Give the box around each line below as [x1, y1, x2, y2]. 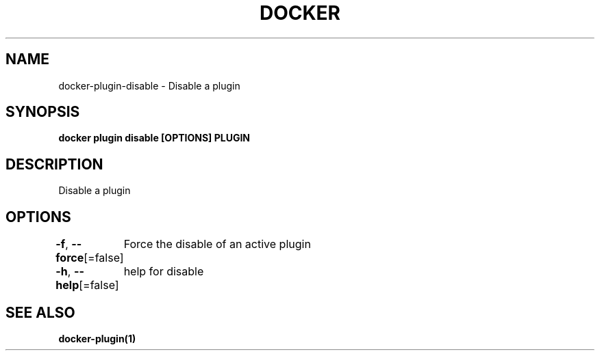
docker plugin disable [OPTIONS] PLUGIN [58, 132, 251, 144]
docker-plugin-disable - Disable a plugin [58, 79, 240, 92]
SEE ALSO [5, 303, 75, 321]
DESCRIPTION [5, 155, 103, 173]
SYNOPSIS [5, 103, 80, 121]
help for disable [123, 264, 204, 279]
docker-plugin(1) [58, 332, 136, 344]
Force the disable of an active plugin [123, 237, 311, 251]
